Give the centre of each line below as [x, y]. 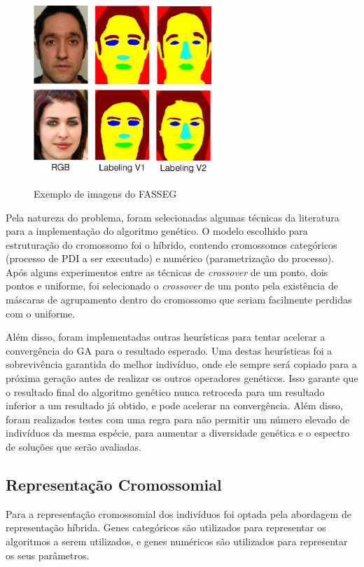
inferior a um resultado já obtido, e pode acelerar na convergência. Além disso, [174, 405]
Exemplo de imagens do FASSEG [105, 193]
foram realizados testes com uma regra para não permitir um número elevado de [178, 419]
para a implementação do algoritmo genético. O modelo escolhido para [157, 231]
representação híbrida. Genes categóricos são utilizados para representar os [166, 527]
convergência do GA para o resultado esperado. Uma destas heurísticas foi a [169, 350]
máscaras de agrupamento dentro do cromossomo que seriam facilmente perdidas [179, 300]
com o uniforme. [41, 313]
